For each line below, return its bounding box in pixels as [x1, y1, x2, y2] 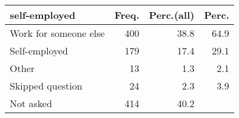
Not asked [10, 96, 52, 110]
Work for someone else [10, 26, 105, 40]
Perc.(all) [149, 8, 195, 22]
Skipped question [10, 79, 82, 93]
